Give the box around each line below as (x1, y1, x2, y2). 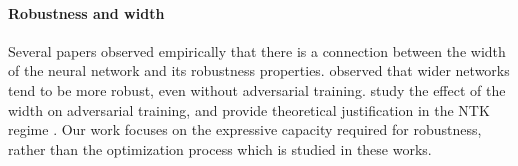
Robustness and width (8, 2, 165, 23)
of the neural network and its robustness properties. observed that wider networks (8, 60, 510, 81)
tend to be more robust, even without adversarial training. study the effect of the (8, 79, 506, 100)
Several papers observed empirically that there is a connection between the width (8, 40, 506, 61)
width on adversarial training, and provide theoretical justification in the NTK (8, 99, 490, 120)
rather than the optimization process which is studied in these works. (8, 138, 432, 159)
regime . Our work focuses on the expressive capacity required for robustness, (8, 119, 482, 140)
